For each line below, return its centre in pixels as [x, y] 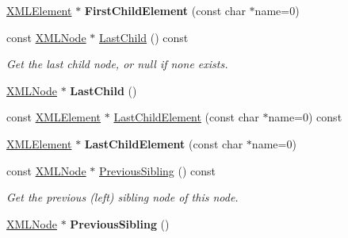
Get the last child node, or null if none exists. [117, 64]
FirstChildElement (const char [165, 10]
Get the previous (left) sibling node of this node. [122, 197]
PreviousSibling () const [157, 170]
